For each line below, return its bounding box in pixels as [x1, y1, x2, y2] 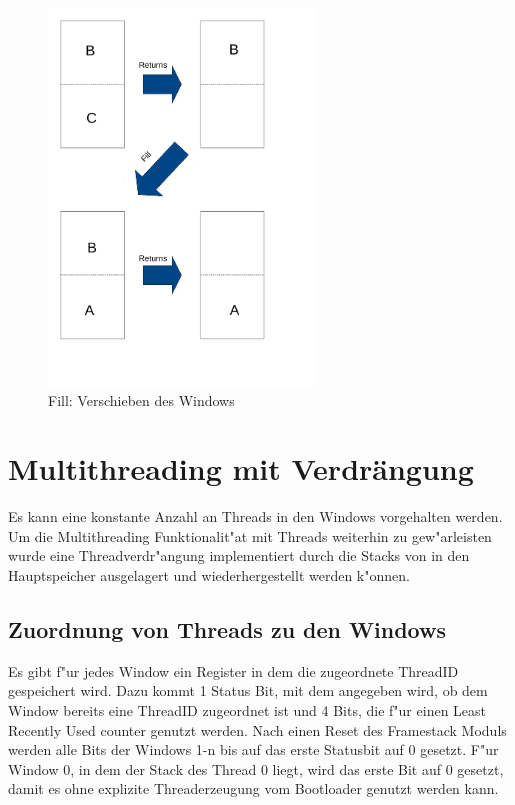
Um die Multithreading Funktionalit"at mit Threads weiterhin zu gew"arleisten [8, 525, 492, 546]
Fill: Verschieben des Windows [48, 389, 235, 410]
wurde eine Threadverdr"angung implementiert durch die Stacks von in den [8, 545, 470, 566]
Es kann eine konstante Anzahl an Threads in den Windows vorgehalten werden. [8, 506, 503, 527]
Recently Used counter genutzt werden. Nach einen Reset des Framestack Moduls [8, 719, 507, 740]
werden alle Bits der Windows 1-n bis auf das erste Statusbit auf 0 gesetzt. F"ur [8, 739, 499, 760]
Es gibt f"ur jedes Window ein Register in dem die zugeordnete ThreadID [8, 660, 459, 681]
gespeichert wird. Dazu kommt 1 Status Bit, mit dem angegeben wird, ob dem [8, 680, 488, 701]
